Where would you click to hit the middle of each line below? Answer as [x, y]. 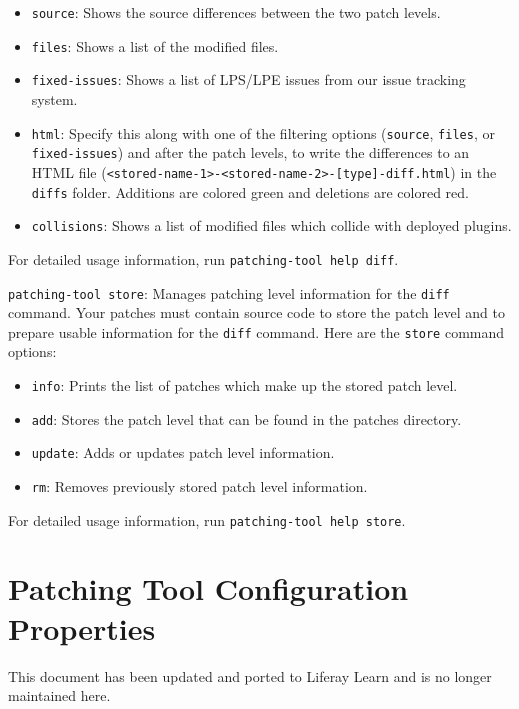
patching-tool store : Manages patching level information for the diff [229, 292]
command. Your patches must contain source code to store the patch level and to [256, 312]
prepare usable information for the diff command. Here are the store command [256, 331]
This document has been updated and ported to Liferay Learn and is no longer [250, 675]
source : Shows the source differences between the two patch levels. [236, 12]
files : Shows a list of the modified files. [155, 45]
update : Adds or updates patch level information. [183, 452]
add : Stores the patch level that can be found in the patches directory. [246, 418]
